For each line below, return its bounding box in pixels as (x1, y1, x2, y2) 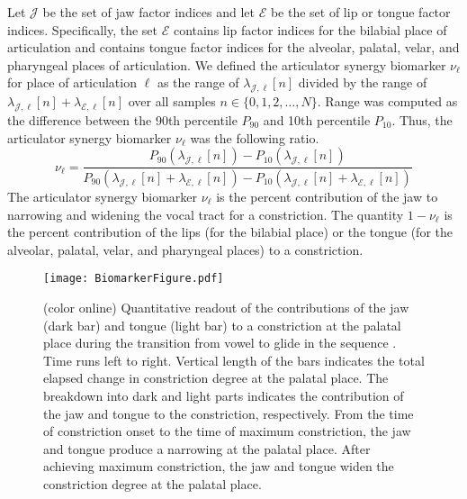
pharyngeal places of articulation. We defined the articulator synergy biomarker (7, 55, 446, 74)
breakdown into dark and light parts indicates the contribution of (43, 386, 404, 405)
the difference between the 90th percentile (7, 110, 238, 129)
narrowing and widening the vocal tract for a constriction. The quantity (7, 204, 404, 223)
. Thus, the (391, 110, 453, 129)
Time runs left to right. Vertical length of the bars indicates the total (43, 350, 425, 369)
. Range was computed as (317, 92, 458, 111)
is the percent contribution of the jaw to (216, 187, 438, 206)
